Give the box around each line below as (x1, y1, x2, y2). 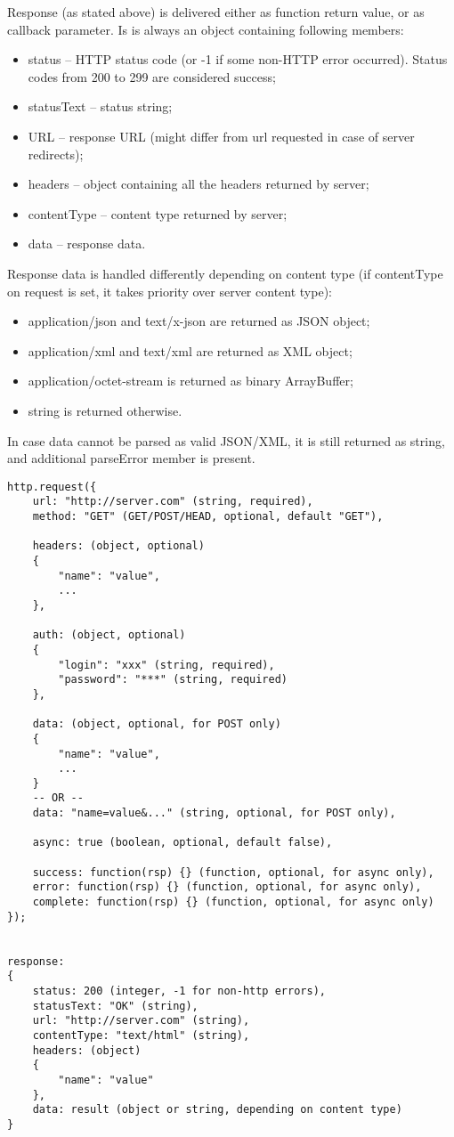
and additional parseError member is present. (7, 449, 255, 467)
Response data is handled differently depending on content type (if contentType (7, 264, 443, 282)
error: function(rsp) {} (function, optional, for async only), (32, 881, 422, 894)
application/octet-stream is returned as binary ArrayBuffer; (28, 371, 353, 390)
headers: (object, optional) (32, 540, 205, 553)
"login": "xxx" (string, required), (58, 658, 275, 671)
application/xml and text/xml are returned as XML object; (28, 341, 353, 360)
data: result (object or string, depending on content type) (32, 1103, 402, 1117)
